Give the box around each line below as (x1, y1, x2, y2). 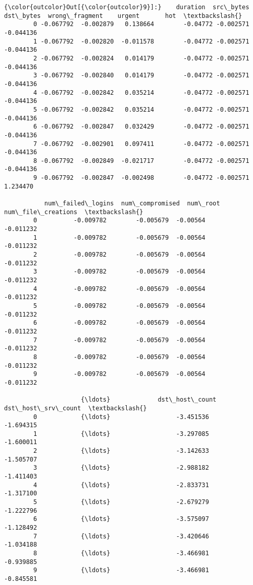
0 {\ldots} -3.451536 (33, 413, 209, 421)
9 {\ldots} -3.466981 (33, 567, 209, 574)
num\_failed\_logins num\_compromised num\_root (44, 200, 220, 207)
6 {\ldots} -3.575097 (33, 515, 209, 523)
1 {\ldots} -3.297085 (33, 430, 209, 437)
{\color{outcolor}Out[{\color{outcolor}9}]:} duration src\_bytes (4, 4, 249, 11)
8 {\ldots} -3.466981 (33, 550, 209, 557)
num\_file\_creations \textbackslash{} (4, 208, 144, 216)
